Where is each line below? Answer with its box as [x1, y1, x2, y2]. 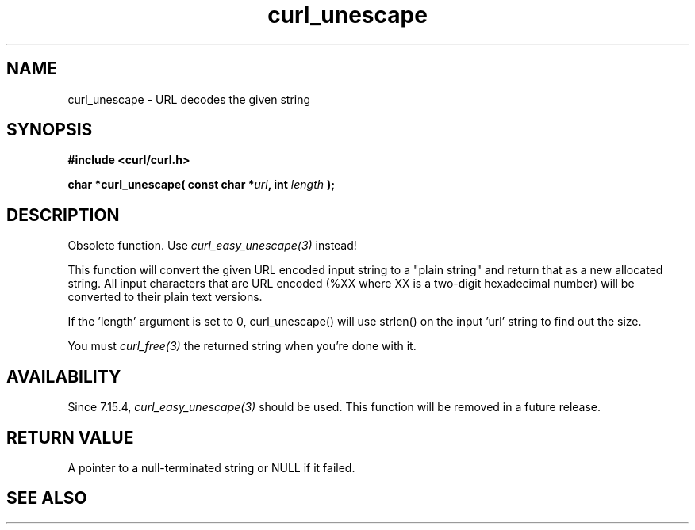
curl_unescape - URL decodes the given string [67, 92, 311, 106]
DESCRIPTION [6, 204, 120, 225]
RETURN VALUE [6, 427, 134, 448]
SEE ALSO [6, 488, 87, 509]
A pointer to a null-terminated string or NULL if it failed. [67, 460, 355, 475]
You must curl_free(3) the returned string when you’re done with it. [67, 339, 417, 353]
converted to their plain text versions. [67, 290, 263, 304]
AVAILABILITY [6, 366, 121, 387]
